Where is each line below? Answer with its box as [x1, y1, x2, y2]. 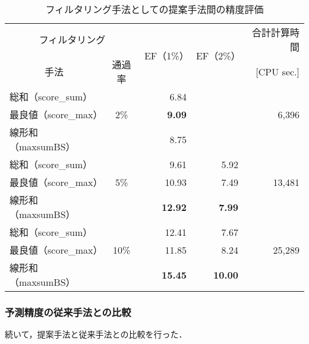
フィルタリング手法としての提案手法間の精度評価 [45, 2, 264, 16]
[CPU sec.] [256, 64, 299, 78]
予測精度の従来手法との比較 [5, 304, 131, 319]
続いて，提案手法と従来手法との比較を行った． [5, 328, 187, 340]
